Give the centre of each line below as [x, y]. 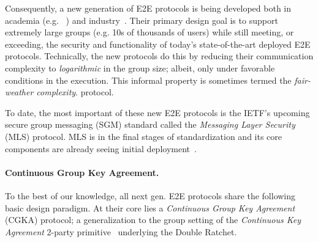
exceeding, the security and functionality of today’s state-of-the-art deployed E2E [158, 44]
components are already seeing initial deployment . [101, 148]
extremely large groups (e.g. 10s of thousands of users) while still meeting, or [150, 32]
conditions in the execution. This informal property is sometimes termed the [148, 80]
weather [19, 92]
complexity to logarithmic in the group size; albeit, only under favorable [140, 68]
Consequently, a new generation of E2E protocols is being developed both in [148, 8]
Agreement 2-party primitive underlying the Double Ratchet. [121, 231]
